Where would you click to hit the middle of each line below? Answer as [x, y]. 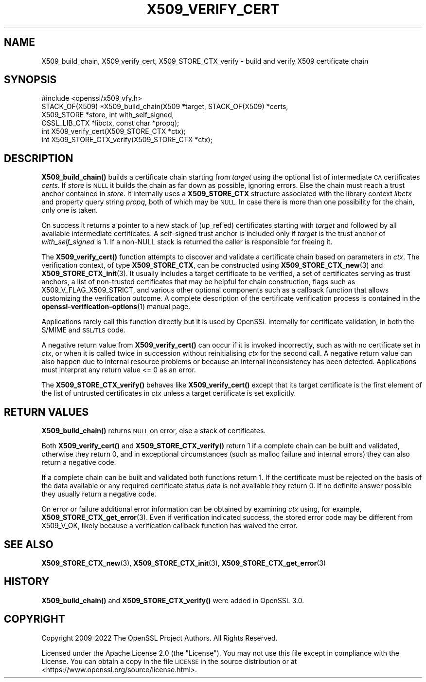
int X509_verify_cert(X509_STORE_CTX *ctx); [114, 131]
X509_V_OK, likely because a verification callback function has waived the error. [169, 526]
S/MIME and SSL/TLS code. [83, 330]
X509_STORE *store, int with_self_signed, [108, 115]
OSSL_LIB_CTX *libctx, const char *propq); [110, 123]
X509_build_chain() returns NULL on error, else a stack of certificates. [154, 431]
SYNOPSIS [30, 80]
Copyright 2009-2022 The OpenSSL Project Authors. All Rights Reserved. [160, 638]
